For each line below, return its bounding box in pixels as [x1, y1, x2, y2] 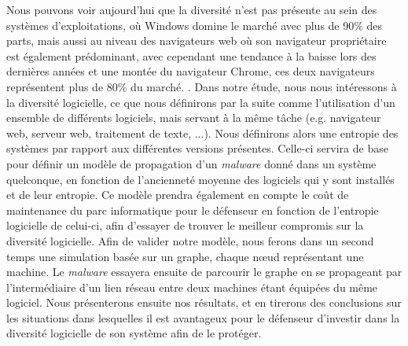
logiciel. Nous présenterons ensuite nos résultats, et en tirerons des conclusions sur [6, 294, 402, 311]
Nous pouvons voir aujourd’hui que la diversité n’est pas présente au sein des [6, 2, 377, 17]
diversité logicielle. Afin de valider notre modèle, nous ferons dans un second [6, 232, 374, 248]
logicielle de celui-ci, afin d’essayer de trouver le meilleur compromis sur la [6, 217, 364, 234]
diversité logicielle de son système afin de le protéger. [6, 325, 262, 341]
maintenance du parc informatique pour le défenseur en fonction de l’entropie [6, 201, 379, 218]
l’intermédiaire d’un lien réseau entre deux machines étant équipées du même [6, 278, 378, 295]
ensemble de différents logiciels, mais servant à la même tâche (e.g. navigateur [6, 109, 381, 126]
